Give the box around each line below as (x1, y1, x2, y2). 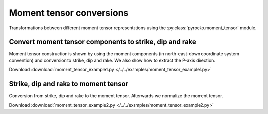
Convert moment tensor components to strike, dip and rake (9, 38, 196, 46)
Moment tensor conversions (9, 7, 129, 18)
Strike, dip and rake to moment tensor (9, 80, 129, 88)
